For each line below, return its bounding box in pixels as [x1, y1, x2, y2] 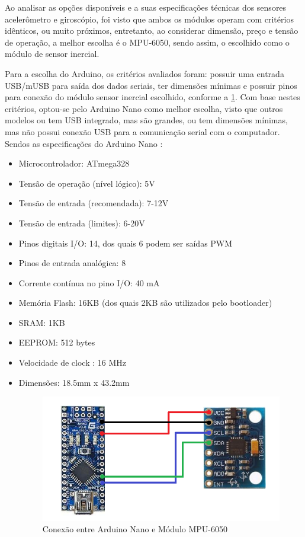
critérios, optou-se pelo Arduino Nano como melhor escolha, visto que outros [5, 102, 283, 114]
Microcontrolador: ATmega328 [18, 157, 130, 170]
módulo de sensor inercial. [5, 47, 99, 60]
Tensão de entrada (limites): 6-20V [18, 216, 145, 229]
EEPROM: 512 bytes [18, 336, 95, 349]
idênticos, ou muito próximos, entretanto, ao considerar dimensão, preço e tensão [5, 24, 298, 37]
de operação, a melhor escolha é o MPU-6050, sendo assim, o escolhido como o [5, 36, 290, 48]
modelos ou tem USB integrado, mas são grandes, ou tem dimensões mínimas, [5, 114, 288, 126]
